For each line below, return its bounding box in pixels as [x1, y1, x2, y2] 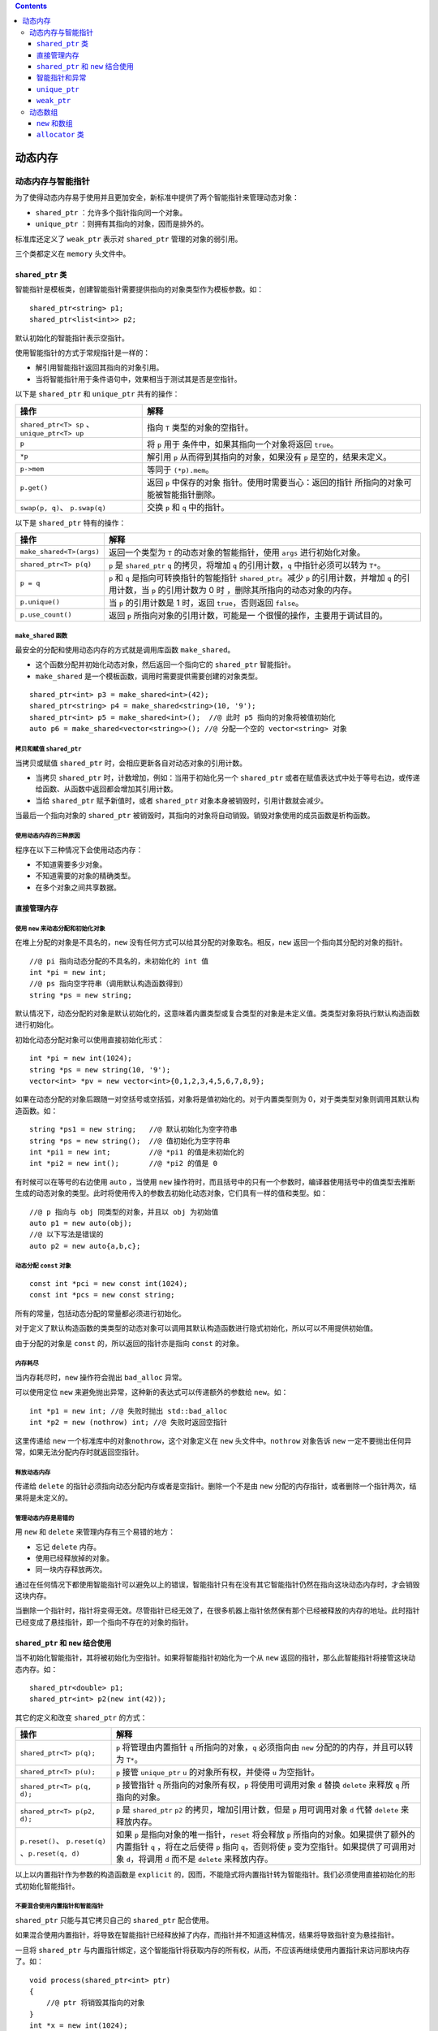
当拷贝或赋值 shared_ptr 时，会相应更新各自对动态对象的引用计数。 [15, 758, 247, 768]
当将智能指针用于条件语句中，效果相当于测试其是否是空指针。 [35, 374, 242, 383]
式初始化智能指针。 [15, 1881, 79, 1890]
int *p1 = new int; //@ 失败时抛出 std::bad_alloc [29, 1406, 228, 1415]
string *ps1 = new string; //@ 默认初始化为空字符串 [29, 1125, 238, 1134]
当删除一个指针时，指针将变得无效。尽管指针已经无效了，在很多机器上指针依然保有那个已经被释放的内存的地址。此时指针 [15, 1605, 420, 1616]
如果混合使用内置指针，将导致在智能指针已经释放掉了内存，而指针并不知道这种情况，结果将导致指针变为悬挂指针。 [15, 1930, 399, 1940]
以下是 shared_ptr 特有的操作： [15, 517, 127, 527]
